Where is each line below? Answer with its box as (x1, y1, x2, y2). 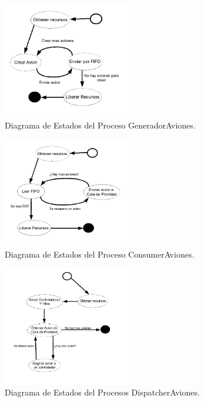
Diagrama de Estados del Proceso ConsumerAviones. (5, 248, 195, 260)
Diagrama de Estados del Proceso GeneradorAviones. (5, 119, 196, 131)
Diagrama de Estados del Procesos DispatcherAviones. (5, 386, 200, 398)
